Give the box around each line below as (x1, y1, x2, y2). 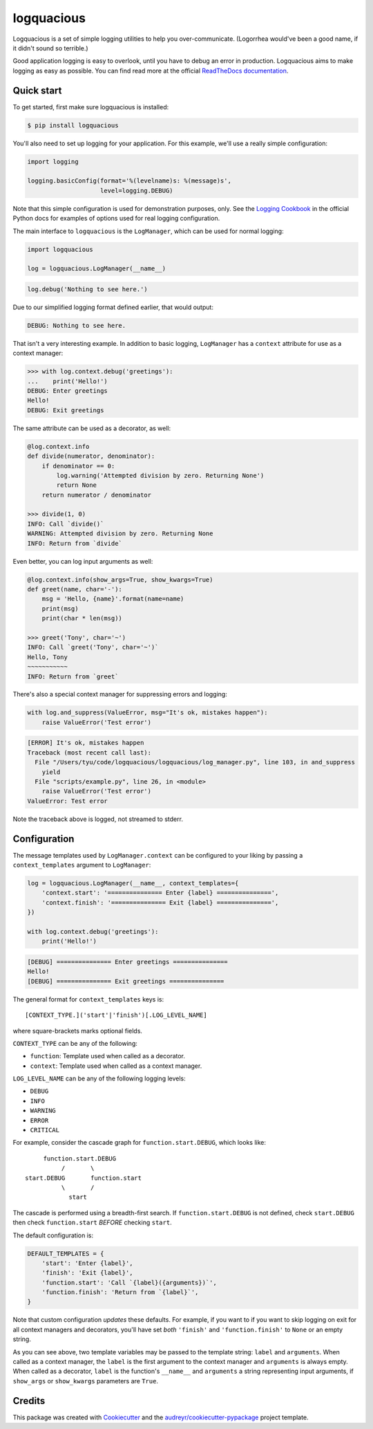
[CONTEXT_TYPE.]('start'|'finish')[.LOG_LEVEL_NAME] (25, 1011, 207, 1020)
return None (56, 481, 97, 489)
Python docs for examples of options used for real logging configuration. (12, 214, 220, 223)
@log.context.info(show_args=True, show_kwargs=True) (27, 575, 213, 584)
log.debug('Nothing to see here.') (27, 285, 148, 293)
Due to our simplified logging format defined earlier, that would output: (12, 303, 214, 311)
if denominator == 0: (41, 462, 115, 470)
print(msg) (41, 605, 79, 612)
